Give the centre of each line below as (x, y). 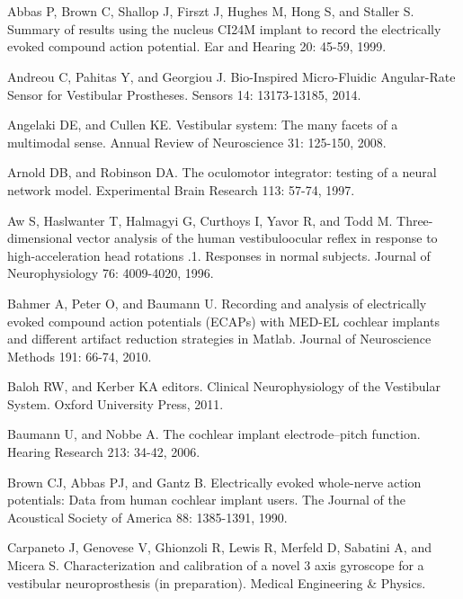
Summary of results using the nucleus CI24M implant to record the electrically (224, 28)
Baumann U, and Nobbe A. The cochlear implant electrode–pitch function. (214, 434)
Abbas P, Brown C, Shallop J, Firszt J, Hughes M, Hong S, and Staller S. (211, 11)
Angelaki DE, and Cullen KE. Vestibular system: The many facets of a (203, 125)
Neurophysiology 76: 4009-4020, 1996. (111, 273)
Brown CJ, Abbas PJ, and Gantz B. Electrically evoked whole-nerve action (214, 482)
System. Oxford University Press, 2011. (116, 403)
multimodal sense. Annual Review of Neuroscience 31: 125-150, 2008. (197, 142)
